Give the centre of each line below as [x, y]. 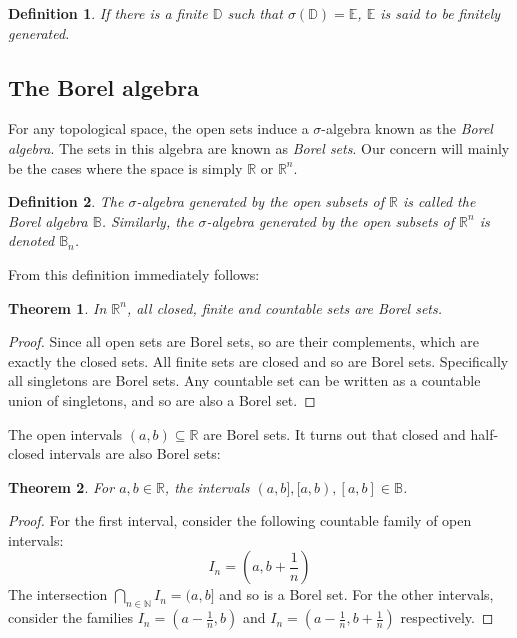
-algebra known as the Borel [407, 128]
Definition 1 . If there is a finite [108, 13]
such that [255, 13]
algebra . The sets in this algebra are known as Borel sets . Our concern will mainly [259, 147]
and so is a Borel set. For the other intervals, [356, 594]
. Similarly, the [147, 220]
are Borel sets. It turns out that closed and [334, 433]
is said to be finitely [440, 13]
